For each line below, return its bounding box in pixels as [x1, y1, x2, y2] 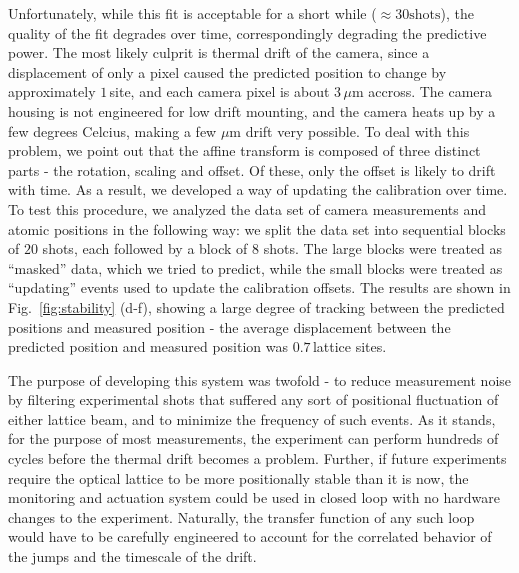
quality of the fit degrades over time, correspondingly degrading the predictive [8, 22, 487, 43]
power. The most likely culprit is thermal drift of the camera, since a [8, 42, 430, 63]
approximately [8, 81, 96, 102]
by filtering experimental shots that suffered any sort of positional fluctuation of [8, 389, 499, 410]
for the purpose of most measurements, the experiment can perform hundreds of [8, 428, 499, 449]
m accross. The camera [351, 81, 493, 102]
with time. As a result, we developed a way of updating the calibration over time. [8, 179, 508, 200]
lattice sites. [312, 336, 387, 357]
